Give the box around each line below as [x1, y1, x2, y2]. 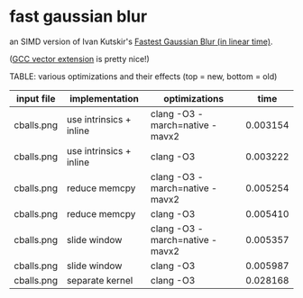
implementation [69, 92, 140, 104]
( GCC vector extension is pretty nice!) [9, 53, 151, 64]
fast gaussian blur [9, 6, 148, 27]
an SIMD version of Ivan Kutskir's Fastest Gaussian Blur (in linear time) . [9, 36, 273, 47]
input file [16, 92, 56, 104]
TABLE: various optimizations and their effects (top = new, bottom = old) [9, 70, 278, 82]
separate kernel [66, 274, 133, 286]
